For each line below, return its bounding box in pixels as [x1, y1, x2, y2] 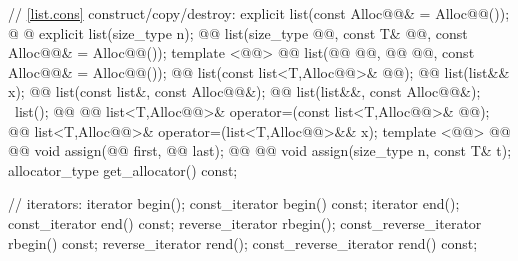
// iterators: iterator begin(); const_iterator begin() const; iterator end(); [8, 193, 460, 214]
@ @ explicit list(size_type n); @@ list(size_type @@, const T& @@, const [8, 22, 468, 43]
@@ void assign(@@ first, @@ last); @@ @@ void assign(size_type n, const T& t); [8, 140, 512, 161]
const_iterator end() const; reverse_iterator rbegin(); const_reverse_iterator [8, 212, 482, 233]
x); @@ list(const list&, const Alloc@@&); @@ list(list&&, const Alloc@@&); [8, 81, 481, 102]
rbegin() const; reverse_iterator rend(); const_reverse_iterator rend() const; [8, 232, 478, 253]
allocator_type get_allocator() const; [8, 159, 238, 180]
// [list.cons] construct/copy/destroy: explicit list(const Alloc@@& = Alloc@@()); [8, 3, 510, 23]
